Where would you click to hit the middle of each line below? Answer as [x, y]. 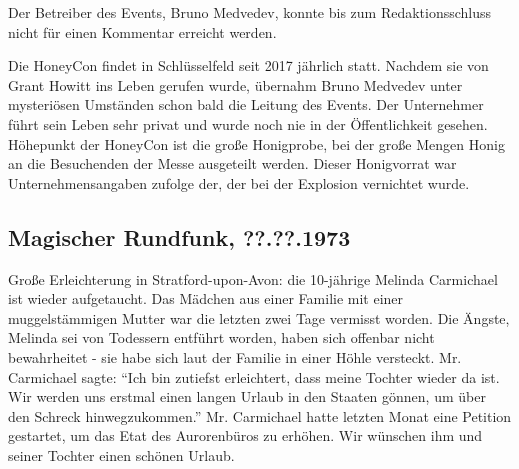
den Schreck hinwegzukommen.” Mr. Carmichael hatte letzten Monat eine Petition [260, 415]
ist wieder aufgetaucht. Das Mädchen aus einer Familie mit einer [206, 298]
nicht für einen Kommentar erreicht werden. [142, 31]
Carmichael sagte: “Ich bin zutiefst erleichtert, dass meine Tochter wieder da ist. [254, 376]
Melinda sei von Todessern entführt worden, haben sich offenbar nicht [221, 337]
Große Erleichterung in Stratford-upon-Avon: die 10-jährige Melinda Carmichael [253, 278]
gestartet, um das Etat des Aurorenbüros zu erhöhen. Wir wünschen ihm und [245, 435]
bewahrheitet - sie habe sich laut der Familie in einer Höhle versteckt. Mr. [235, 356]
